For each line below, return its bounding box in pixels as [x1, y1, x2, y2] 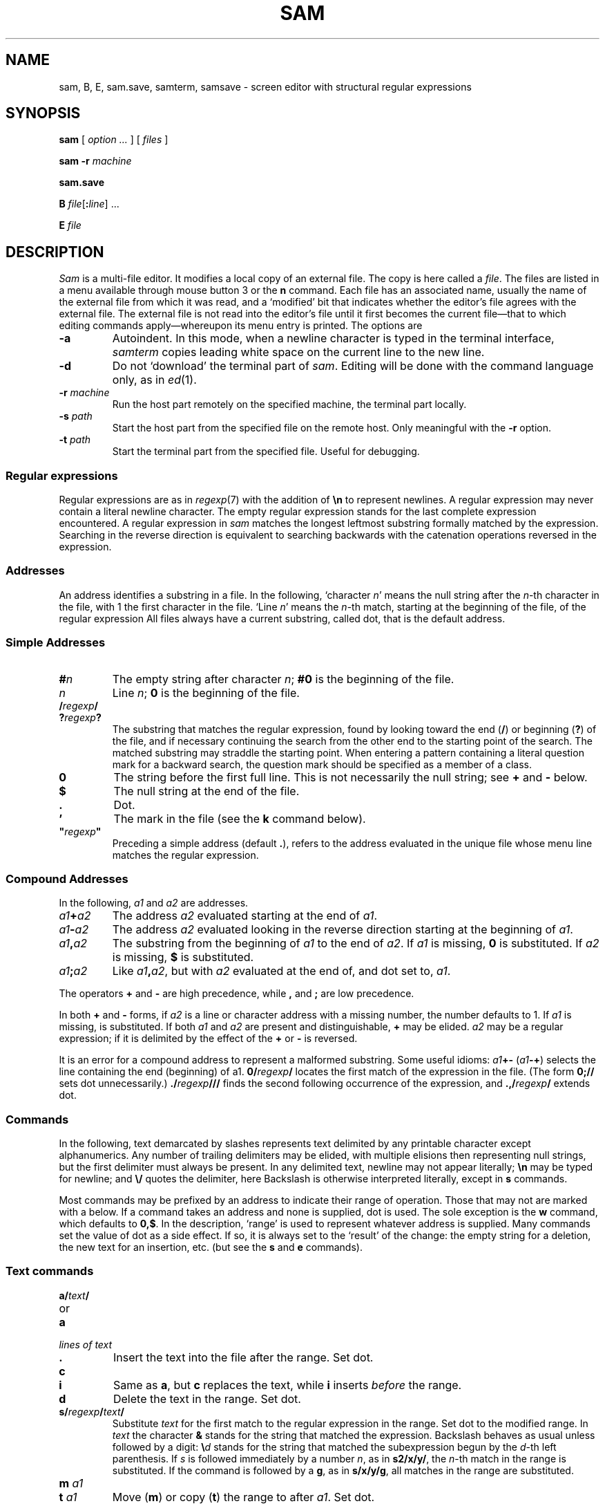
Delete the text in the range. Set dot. [113, 1391, 301, 1406]
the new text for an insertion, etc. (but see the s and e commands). [59, 1241, 363, 1254]
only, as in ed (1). [112, 373, 197, 387]
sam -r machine [59, 155, 132, 167]
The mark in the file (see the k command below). [113, 811, 366, 826]
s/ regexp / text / [59, 1405, 124, 1417]
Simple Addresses [6, 635, 106, 650]
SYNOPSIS [6, 104, 81, 122]
